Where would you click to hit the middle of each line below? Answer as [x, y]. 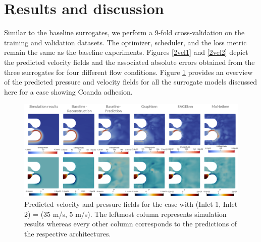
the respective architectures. [68, 233]
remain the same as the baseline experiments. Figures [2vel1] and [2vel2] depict [126, 52]
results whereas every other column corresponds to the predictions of [131, 224]
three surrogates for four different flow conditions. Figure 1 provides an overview [128, 72]
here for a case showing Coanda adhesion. [68, 91]
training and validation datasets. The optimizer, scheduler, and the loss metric [125, 42]
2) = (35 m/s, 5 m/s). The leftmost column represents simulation [125, 214]
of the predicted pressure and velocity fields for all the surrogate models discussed [130, 82]
